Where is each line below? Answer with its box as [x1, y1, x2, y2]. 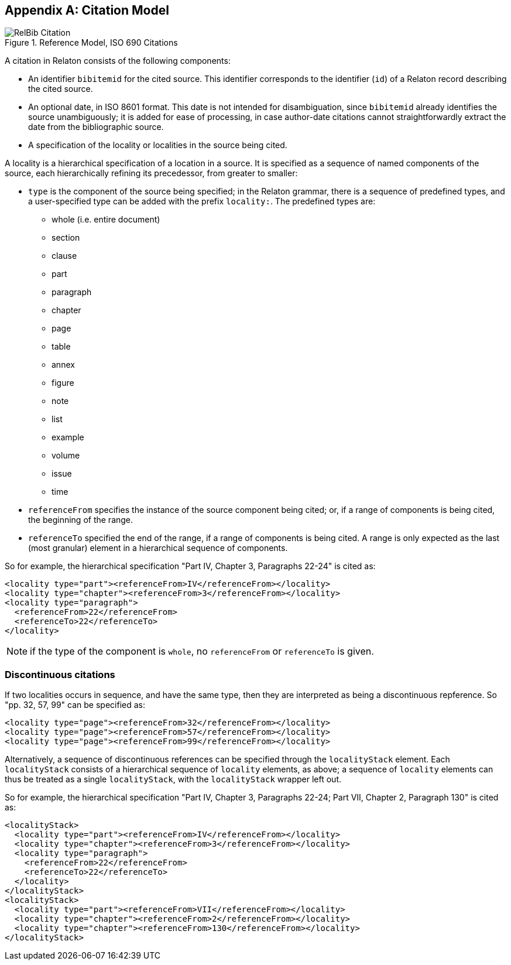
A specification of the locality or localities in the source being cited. [28, 140, 287, 150]
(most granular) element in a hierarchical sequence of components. [28, 543, 288, 553]
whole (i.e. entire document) [52, 214, 160, 225]
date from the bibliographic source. [28, 122, 164, 132]
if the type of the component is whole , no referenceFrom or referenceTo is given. [30, 645, 374, 658]
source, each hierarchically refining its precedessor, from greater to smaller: [5, 168, 298, 179]
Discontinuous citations [5, 668, 115, 680]
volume [52, 450, 80, 461]
